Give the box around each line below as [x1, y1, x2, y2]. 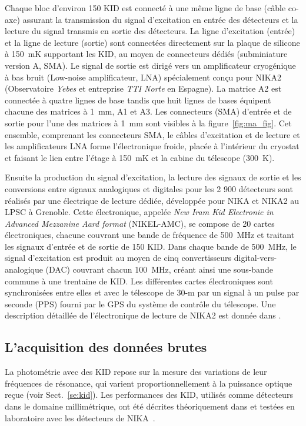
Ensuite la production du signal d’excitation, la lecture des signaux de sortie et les [5, 171, 301, 183]
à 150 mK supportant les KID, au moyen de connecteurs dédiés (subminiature [5, 48, 288, 60]
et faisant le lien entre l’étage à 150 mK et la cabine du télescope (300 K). [5, 151, 275, 163]
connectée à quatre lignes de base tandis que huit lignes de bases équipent [5, 93, 271, 106]
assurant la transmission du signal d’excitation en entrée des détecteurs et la [22, 13, 298, 25]
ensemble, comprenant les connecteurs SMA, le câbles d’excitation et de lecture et [5, 128, 300, 140]
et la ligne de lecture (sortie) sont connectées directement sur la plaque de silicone [5, 36, 300, 48]
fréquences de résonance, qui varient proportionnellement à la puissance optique [5, 377, 292, 389]
